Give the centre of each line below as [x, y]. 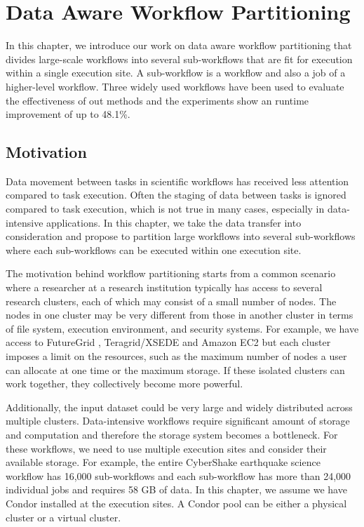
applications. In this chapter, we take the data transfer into [174, 222]
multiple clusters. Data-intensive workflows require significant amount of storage [178, 421]
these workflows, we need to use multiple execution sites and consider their [166, 448]
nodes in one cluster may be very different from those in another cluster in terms [180, 315]
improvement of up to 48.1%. [68, 114]
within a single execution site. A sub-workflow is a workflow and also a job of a [176, 73]
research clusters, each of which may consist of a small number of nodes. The [171, 301]
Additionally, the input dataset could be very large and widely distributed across [179, 407]
